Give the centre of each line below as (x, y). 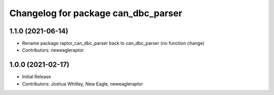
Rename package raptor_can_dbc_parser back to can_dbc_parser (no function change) (113, 43)
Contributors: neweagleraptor (53, 50)
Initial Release (37, 77)
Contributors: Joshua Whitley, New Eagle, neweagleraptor (83, 84)
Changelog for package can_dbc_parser (96, 13)
